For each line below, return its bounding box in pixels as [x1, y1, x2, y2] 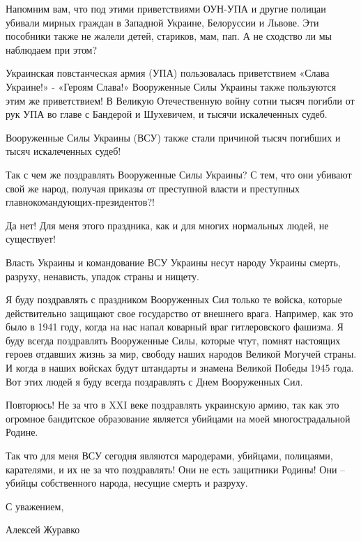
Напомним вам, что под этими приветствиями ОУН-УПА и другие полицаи [6, 1, 326, 15]
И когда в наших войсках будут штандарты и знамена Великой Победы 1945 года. [6, 360, 354, 375]
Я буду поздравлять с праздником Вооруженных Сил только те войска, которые [6, 292, 343, 307]
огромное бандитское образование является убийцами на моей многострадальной [6, 411, 351, 425]
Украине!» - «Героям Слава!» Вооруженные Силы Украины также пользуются [6, 79, 337, 93]
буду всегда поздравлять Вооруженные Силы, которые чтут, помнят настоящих [6, 333, 341, 347]
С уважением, [6, 498, 64, 513]
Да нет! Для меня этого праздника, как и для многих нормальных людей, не [6, 218, 329, 232]
